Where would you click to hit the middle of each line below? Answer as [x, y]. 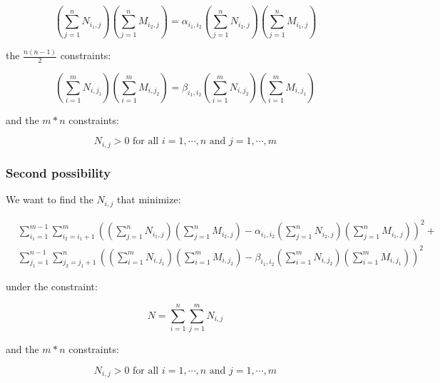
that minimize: [149, 199]
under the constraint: [52, 286]
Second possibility [58, 172]
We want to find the [50, 199]
